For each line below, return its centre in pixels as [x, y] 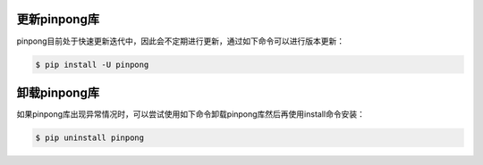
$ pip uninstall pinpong [90, 137]
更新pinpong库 [58, 19]
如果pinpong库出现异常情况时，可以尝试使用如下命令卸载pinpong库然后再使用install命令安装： [191, 114]
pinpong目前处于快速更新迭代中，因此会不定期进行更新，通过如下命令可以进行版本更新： [181, 41]
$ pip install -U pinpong [92, 64]
